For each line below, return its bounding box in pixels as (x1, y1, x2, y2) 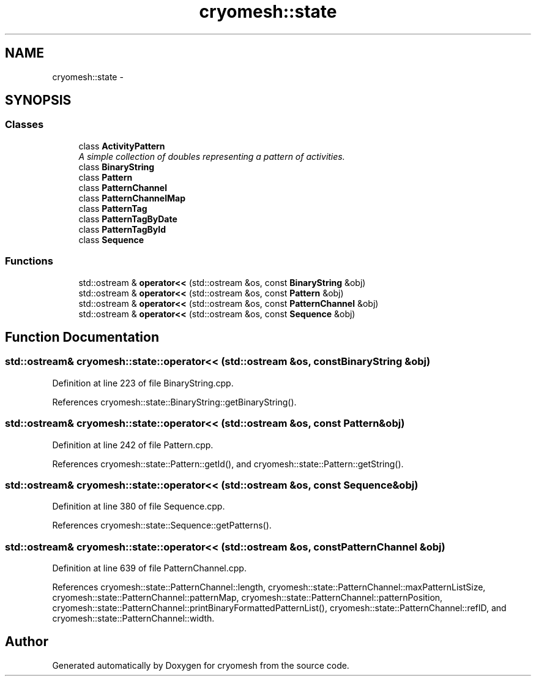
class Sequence (78, 234, 144, 245)
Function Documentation (5, 329, 159, 345)
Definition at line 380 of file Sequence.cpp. (52, 501, 225, 512)
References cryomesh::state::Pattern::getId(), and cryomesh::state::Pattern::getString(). (52, 458, 404, 469)
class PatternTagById (78, 224, 166, 235)
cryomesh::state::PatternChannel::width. (52, 613, 215, 624)
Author (5, 634, 48, 650)
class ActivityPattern (78, 140, 165, 151)
